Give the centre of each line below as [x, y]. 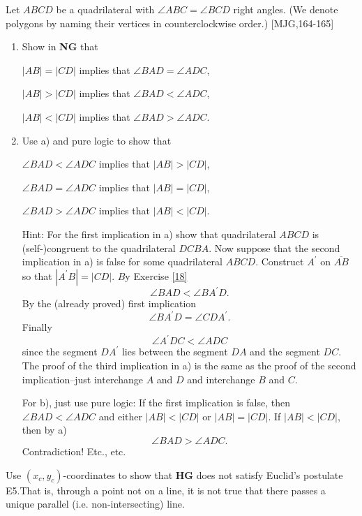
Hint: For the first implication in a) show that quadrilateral [149, 234]
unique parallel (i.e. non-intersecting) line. [95, 504]
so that [37, 275]
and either [121, 416]
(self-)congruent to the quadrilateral [99, 248]
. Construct [280, 261]
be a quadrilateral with [105, 9]
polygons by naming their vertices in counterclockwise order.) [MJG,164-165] [170, 23]
